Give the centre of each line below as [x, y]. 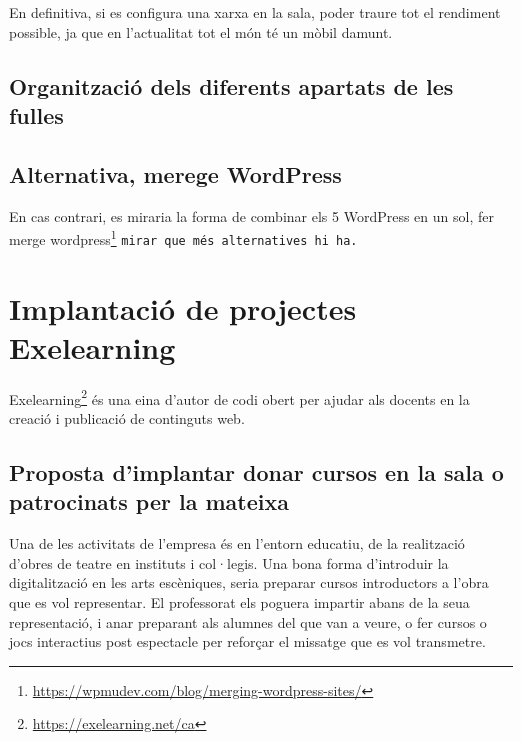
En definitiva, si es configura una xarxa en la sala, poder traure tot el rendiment [255, 12]
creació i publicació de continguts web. [127, 418]
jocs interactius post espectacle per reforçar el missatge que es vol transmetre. [247, 641]
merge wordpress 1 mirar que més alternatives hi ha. [183, 237]
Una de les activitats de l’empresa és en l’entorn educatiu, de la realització [237, 543]
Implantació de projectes [183, 307]
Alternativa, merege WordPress [175, 173]
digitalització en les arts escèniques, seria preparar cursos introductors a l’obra [249, 582]
